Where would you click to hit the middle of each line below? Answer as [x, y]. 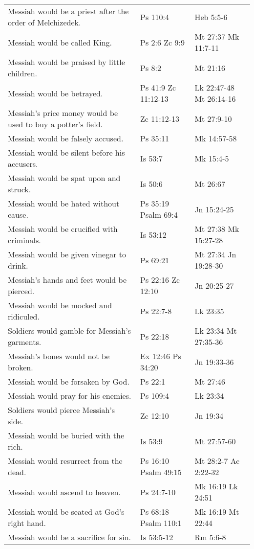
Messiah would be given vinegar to [67, 254]
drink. [18, 265]
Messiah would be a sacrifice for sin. [69, 537]
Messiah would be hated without [64, 203]
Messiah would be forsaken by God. [69, 381]
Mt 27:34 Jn [215, 254]
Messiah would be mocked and [60, 305]
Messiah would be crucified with [63, 229]
